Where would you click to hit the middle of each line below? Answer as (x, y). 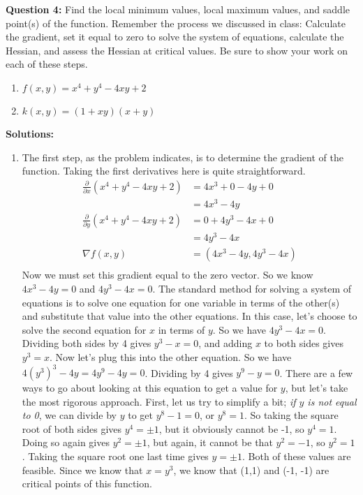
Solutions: (30, 133)
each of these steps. (47, 64)
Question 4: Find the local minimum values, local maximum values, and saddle (178, 9)
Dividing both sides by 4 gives (87, 343)
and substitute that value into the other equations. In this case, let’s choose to (190, 316)
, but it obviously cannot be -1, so (231, 428)
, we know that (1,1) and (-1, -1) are (251, 470)
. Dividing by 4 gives (189, 372)
